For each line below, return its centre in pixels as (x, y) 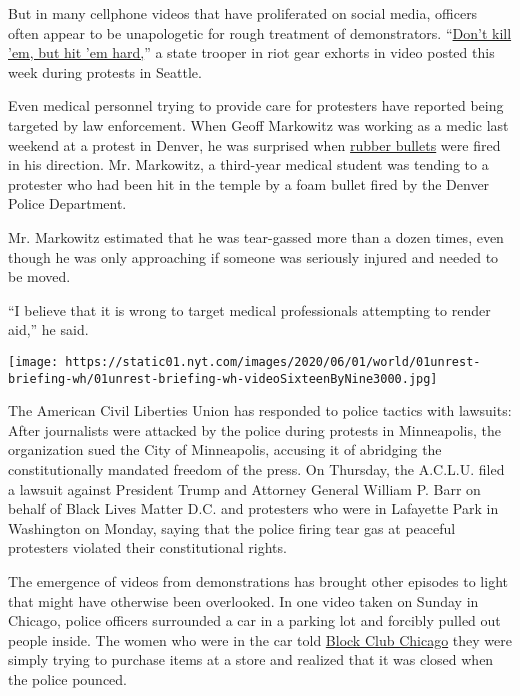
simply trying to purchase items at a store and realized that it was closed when (251, 659)
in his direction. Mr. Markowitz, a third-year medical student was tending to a (248, 164)
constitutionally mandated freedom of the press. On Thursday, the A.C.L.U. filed (256, 469)
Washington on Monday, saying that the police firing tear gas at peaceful (232, 527)
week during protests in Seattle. (105, 71)
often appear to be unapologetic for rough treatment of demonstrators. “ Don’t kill (260, 32)
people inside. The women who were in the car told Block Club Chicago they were (260, 639)
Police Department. (67, 203)
